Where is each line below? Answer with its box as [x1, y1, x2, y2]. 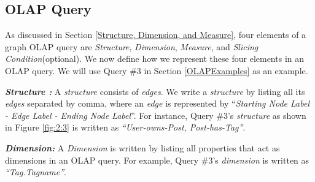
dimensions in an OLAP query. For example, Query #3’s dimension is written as [5, 153, 309, 166]
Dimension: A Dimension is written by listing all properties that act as [5, 141, 280, 154]
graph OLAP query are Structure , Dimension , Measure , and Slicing [5, 40, 259, 53]
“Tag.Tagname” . [5, 165, 66, 178]
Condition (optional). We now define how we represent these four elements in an [5, 52, 305, 65]
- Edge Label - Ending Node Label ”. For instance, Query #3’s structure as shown [5, 108, 306, 121]
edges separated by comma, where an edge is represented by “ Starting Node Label [5, 97, 309, 110]
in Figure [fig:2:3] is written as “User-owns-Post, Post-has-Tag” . [5, 121, 246, 134]
